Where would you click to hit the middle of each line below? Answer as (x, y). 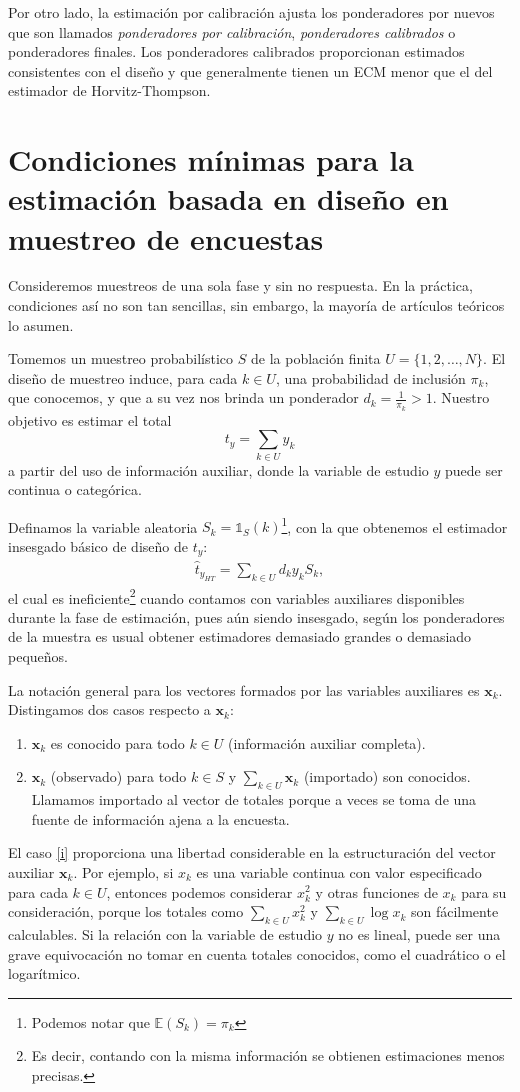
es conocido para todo (117, 742)
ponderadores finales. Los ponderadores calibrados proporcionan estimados (236, 51)
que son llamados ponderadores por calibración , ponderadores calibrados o (232, 31)
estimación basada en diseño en (228, 198)
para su (484, 891)
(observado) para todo (118, 776)
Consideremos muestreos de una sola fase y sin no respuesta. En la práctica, (240, 285)
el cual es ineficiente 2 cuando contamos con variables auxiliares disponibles (236, 596)
